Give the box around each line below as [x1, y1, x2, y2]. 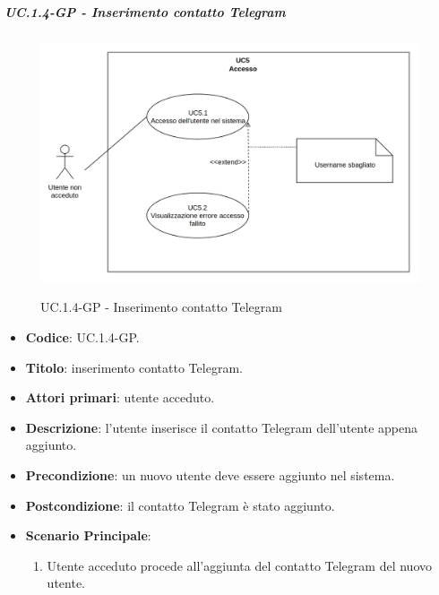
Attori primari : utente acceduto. [25, 388, 215, 407]
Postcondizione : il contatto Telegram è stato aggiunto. [25, 496, 335, 514]
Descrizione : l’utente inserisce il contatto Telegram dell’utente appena [25, 418, 417, 436]
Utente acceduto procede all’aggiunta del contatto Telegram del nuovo [47, 556, 432, 574]
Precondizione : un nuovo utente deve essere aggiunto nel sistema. [25, 466, 395, 485]
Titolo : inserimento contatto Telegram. [25, 358, 243, 376]
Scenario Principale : [25, 526, 151, 545]
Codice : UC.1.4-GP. [25, 328, 140, 347]
